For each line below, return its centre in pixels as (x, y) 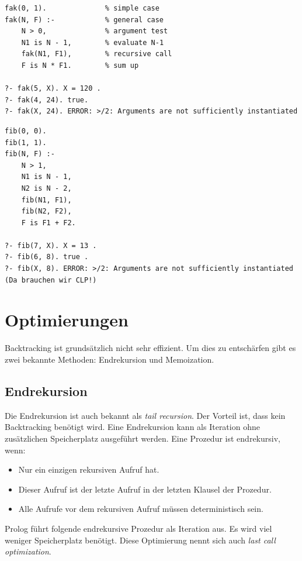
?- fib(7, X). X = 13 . (51, 245)
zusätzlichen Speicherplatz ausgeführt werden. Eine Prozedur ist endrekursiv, (143, 438)
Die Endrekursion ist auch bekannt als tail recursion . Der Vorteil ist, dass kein (145, 415)
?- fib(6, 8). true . (47, 257)
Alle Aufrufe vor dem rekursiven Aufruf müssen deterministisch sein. (141, 509)
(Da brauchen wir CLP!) (51, 280)
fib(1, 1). (26, 142)
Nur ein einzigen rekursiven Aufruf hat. (89, 469)
